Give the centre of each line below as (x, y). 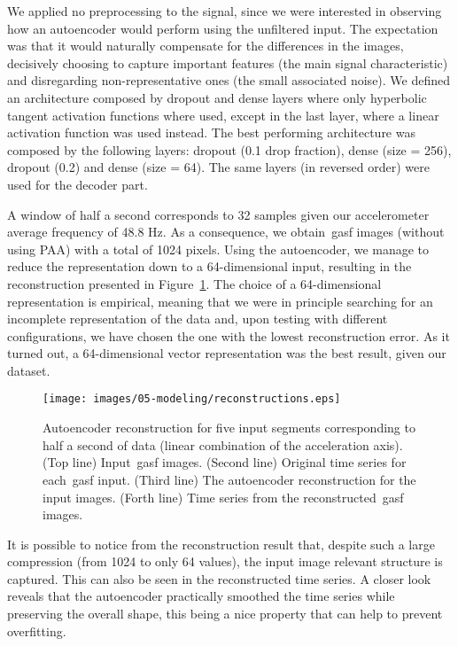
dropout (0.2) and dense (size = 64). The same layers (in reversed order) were (218, 167)
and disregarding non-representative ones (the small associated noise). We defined (229, 80)
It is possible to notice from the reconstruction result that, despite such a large (221, 544)
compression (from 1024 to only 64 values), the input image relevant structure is (225, 561)
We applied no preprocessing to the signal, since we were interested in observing (225, 11)
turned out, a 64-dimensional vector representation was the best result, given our (227, 353)
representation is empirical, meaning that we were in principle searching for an (220, 301)
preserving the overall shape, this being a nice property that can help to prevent (225, 614)
